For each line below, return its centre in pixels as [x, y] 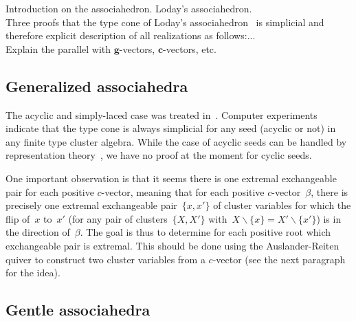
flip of [18, 218]
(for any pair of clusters [118, 218]
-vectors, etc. [190, 48]
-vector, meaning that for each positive [183, 191]
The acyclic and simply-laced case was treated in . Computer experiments [162, 114]
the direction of [38, 232]
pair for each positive [50, 191]
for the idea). [33, 273]
